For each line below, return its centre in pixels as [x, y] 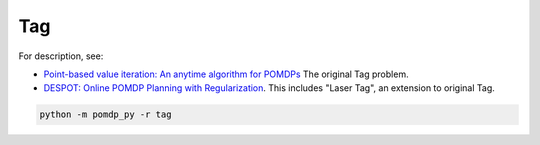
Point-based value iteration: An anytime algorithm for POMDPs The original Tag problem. [226, 74]
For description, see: [61, 56]
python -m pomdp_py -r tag [105, 114]
